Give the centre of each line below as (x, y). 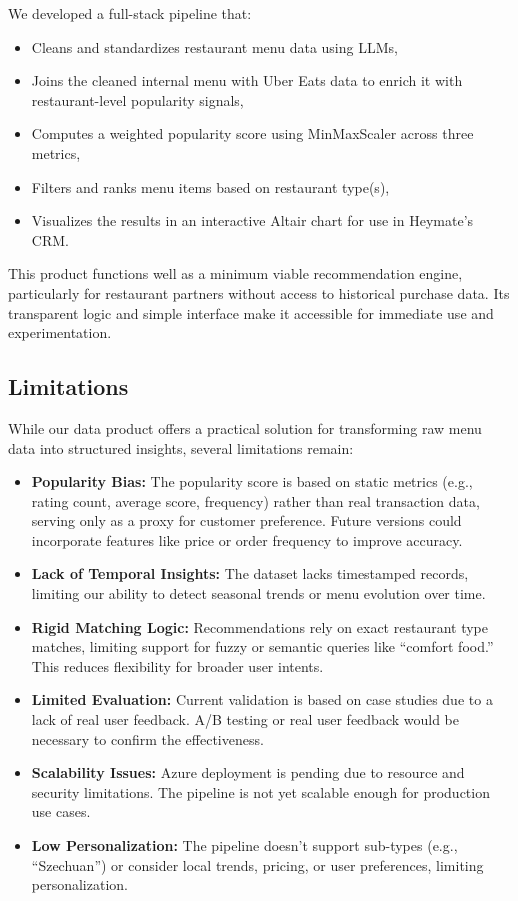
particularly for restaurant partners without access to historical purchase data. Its (259, 292)
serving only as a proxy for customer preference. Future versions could (246, 520)
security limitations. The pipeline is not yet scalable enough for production (260, 791)
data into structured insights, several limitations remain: (181, 447)
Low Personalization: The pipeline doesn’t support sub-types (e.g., (244, 845)
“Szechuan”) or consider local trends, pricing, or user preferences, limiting (257, 864)
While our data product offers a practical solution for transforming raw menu (245, 427)
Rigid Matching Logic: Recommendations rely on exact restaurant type (259, 626)
